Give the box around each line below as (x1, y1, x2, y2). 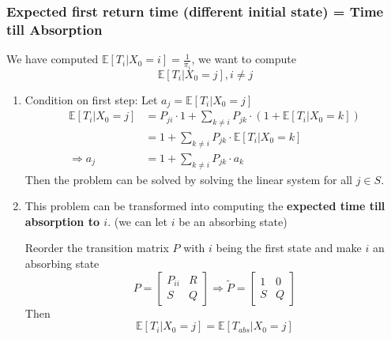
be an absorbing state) (179, 213, 288, 229)
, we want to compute (191, 51, 297, 67)
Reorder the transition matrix (24, 239, 169, 256)
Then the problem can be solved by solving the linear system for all (24, 171, 352, 187)
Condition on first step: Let (24, 91, 158, 107)
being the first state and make (216, 239, 362, 256)
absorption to (24, 213, 100, 229)
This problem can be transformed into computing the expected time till (24, 198, 385, 214)
